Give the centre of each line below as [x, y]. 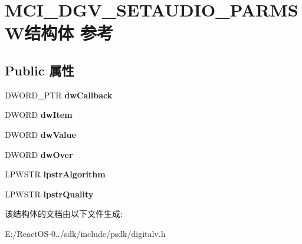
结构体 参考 [69, 33]
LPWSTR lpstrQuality [49, 194]
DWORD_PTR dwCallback [59, 95]
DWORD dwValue [40, 134]
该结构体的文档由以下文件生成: [64, 214]
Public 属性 [40, 70]
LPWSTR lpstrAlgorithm [55, 174]
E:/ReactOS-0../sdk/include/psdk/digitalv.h [85, 233]
